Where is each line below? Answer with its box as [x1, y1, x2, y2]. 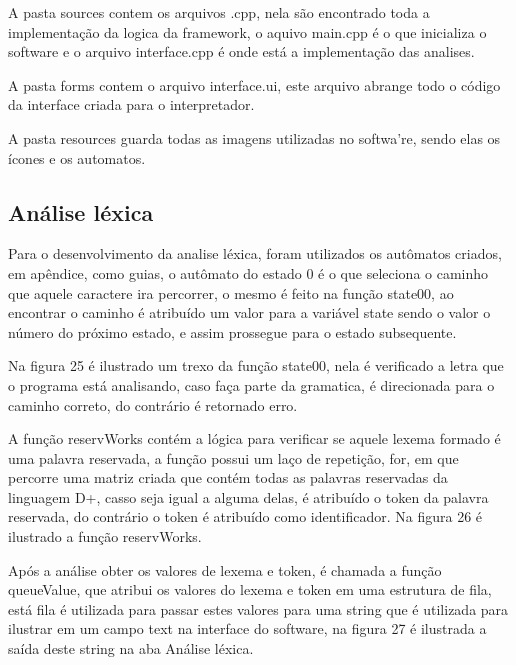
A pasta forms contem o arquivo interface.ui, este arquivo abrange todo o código [8, 74, 501, 95]
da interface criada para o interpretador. [8, 94, 255, 115]
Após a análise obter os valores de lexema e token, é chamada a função [8, 559, 442, 580]
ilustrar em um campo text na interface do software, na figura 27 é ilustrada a [8, 618, 487, 639]
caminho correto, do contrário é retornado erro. [8, 394, 298, 415]
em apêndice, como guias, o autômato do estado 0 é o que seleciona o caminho [8, 262, 489, 283]
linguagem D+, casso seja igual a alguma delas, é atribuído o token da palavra [8, 486, 489, 507]
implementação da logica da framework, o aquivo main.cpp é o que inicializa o [8, 21, 487, 42]
